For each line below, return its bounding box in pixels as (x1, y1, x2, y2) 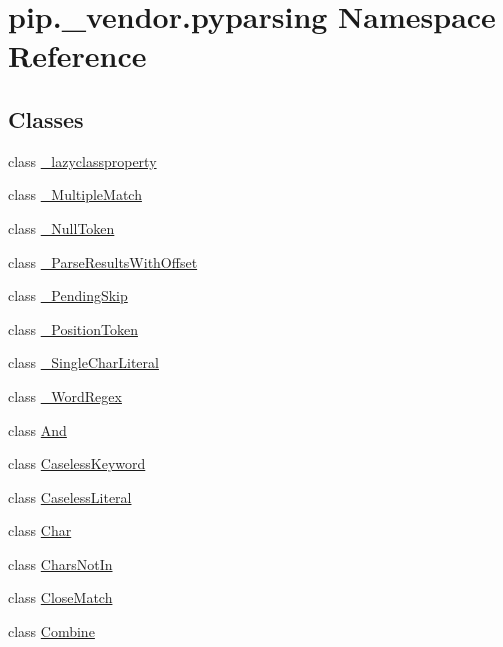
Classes (8, 103, 84, 134)
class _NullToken (8, 217, 115, 238)
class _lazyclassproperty (8, 150, 157, 171)
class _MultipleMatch (8, 184, 142, 205)
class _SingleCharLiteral (8, 352, 159, 373)
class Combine (8, 621, 95, 642)
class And (8, 419, 67, 440)
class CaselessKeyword (8, 453, 146, 474)
